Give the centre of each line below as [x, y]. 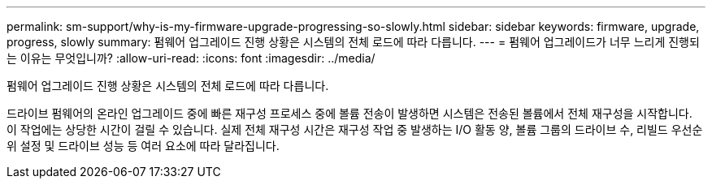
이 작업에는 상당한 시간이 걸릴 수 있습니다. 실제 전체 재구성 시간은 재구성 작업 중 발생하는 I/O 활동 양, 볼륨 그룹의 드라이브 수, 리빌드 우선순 [355, 129]
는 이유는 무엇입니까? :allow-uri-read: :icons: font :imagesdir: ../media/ [191, 58]
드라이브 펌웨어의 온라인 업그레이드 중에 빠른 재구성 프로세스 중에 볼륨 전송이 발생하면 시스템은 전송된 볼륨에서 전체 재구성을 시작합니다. [349, 113]
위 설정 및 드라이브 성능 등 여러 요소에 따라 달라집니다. [143, 146]
